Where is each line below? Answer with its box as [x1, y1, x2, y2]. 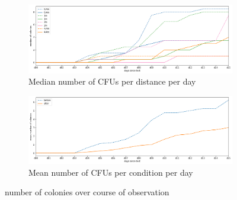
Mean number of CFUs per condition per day [28, 166, 193, 178]
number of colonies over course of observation [5, 186, 169, 198]
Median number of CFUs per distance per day [28, 75, 196, 88]
